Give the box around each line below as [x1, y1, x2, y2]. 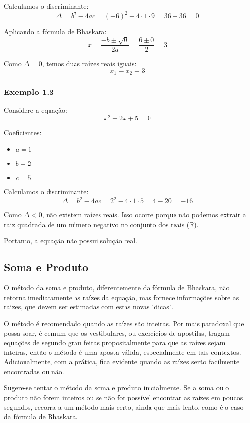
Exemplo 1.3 [4, 85, 54, 97]
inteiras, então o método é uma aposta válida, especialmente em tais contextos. [4, 347, 241, 357]
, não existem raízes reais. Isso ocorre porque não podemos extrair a [42, 210, 246, 220]
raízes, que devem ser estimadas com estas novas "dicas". [4, 302, 174, 312]
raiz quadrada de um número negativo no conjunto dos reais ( [4, 219, 190, 229]
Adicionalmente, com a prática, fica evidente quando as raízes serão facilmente [4, 356, 240, 367]
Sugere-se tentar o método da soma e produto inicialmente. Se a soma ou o [4, 382, 229, 393]
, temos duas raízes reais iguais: [42, 58, 137, 68]
